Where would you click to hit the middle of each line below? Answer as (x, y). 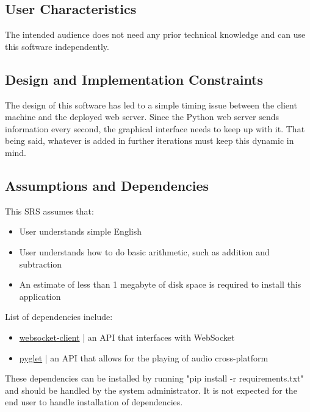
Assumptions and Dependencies (107, 185)
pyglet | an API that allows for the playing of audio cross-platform (144, 357)
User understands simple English (80, 231)
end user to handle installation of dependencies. (94, 402)
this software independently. (57, 46)
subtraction (41, 264)
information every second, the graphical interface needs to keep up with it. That (155, 128)
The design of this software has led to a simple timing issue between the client (151, 105)
